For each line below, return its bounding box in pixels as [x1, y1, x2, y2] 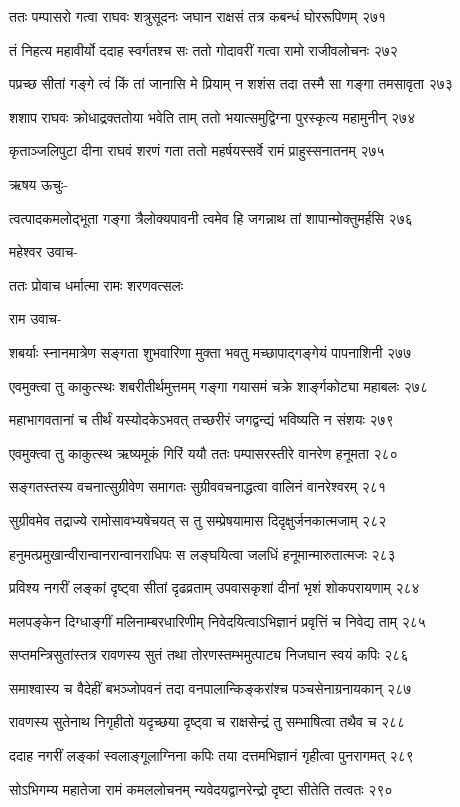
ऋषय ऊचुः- [9, 173, 68, 194]
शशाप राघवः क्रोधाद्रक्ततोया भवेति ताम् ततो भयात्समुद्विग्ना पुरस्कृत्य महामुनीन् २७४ [9, 106, 416, 127]
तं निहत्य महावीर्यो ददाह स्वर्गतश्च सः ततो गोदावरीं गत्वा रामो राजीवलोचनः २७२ [9, 39, 398, 60]
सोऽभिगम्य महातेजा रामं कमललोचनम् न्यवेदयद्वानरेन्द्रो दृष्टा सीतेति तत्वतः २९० [9, 778, 393, 799]
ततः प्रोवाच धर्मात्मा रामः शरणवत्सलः [9, 274, 184, 295]
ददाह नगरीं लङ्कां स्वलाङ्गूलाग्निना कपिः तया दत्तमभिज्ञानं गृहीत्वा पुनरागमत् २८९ [9, 745, 414, 766]
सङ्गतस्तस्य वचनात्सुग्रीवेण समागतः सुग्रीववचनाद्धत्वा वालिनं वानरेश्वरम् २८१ [9, 476, 386, 497]
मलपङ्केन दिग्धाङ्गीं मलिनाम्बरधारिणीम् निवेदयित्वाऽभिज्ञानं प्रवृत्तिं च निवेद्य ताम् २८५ [9, 610, 426, 631]
